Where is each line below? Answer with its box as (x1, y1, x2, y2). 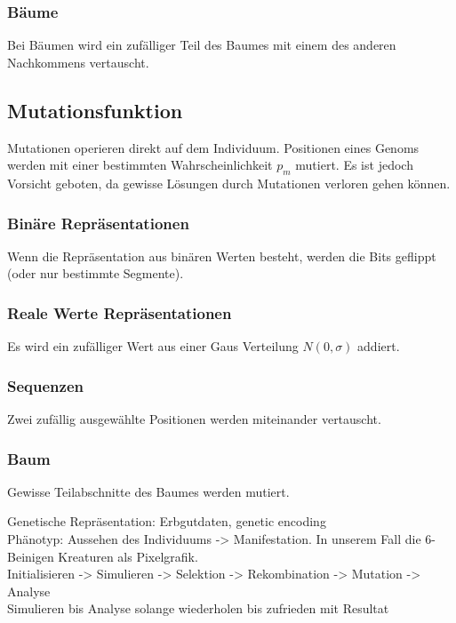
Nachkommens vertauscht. (7, 52, 149, 71)
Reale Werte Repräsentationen (7, 301, 232, 323)
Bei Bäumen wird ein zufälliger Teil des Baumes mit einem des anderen (7, 36, 396, 54)
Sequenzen (7, 374, 84, 396)
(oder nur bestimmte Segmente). (7, 264, 184, 283)
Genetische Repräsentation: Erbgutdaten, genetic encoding (7, 512, 326, 531)
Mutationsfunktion (7, 96, 183, 124)
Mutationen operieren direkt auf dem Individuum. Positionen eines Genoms (7, 138, 420, 156)
